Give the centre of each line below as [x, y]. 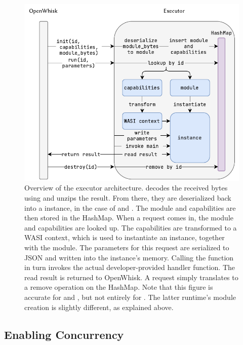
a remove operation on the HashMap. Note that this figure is [119, 287]
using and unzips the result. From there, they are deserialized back [128, 198]
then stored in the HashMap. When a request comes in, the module [129, 218]
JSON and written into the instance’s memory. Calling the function [129, 257]
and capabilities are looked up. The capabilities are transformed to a [131, 227]
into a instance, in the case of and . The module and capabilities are [130, 207]
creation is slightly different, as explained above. [99, 307]
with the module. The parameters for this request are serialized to [127, 247]
